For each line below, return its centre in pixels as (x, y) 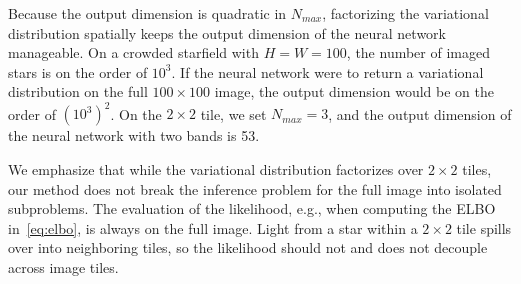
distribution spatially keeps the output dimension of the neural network (227, 32)
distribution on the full (78, 91)
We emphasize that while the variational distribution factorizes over (216, 169)
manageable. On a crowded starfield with (133, 52)
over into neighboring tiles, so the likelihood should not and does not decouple (248, 247)
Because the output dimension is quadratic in (147, 13)
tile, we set (233, 113)
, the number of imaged (418, 52)
